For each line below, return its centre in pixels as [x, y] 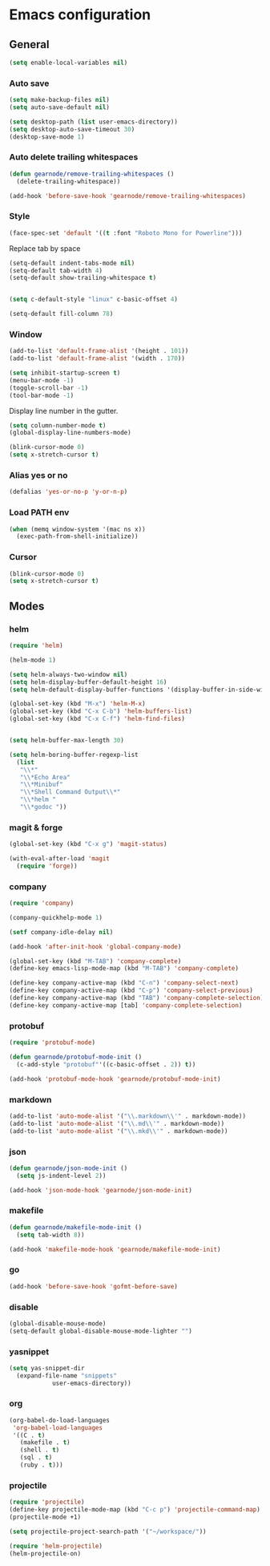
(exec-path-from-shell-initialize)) [77, 536]
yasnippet [29, 1351]
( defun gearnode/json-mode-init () [69, 1168]
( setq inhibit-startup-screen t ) [65, 373]
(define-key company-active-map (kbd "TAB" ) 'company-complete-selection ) [137, 998]
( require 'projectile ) [47, 1502]
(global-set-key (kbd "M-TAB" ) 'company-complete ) [95, 961]
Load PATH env [39, 512]
